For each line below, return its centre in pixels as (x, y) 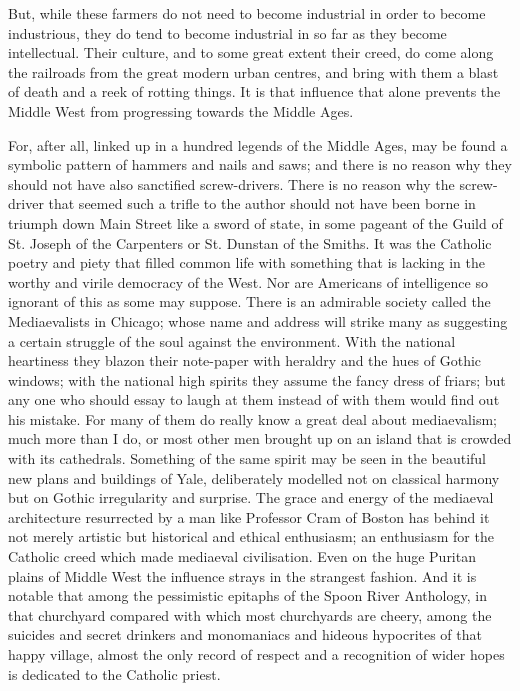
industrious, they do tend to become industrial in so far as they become (227, 32)
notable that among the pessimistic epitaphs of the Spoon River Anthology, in (247, 595)
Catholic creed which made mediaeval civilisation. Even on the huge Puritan (242, 556)
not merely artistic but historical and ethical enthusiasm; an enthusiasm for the (251, 536)
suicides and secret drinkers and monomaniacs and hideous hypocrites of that (245, 634)
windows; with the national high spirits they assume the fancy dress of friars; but (257, 379)
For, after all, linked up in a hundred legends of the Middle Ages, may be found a (258, 144)
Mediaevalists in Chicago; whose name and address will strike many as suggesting (258, 320)
